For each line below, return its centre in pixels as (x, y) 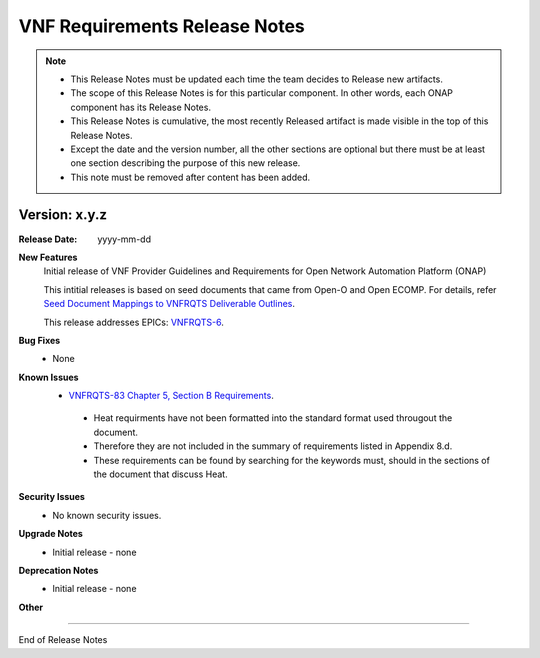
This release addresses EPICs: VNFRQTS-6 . (133, 322)
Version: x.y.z (62, 215)
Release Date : (48, 239)
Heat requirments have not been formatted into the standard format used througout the (273, 418)
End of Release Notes (63, 640)
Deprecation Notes (58, 570)
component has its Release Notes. (141, 107)
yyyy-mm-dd (124, 239)
